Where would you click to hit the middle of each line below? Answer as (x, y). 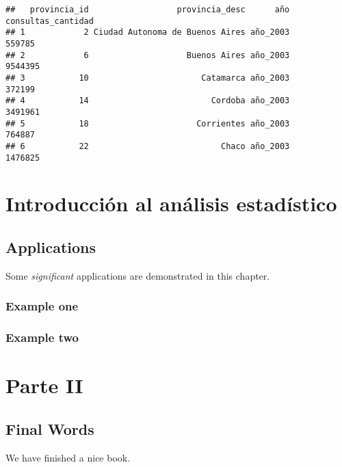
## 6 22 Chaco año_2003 (148, 146)
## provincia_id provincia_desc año (148, 10)
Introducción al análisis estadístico (171, 203)
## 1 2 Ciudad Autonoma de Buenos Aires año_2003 (148, 32)
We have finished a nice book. (68, 457)
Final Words (50, 428)
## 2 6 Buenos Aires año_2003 (148, 55)
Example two (42, 337)
